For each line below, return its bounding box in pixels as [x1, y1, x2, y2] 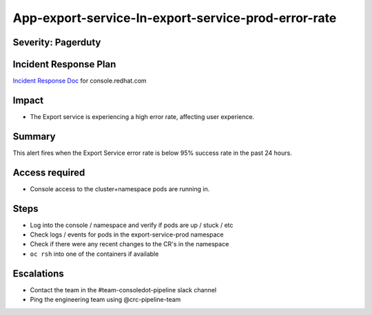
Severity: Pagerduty [12, 36, 101, 48]
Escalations [12, 268, 65, 279]
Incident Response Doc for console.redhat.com [12, 76, 147, 85]
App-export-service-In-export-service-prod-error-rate [12, 10, 337, 25]
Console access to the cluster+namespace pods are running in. [30, 184, 210, 193]
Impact [12, 94, 44, 106]
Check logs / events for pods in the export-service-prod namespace [30, 230, 224, 239]
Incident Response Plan [12, 58, 116, 70]
